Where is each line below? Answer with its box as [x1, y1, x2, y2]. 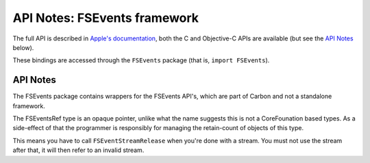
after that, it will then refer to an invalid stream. [12, 146, 145, 154]
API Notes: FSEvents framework [12, 10, 199, 25]
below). [12, 43, 34, 51]
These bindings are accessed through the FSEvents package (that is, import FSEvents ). [12, 56, 270, 64]
